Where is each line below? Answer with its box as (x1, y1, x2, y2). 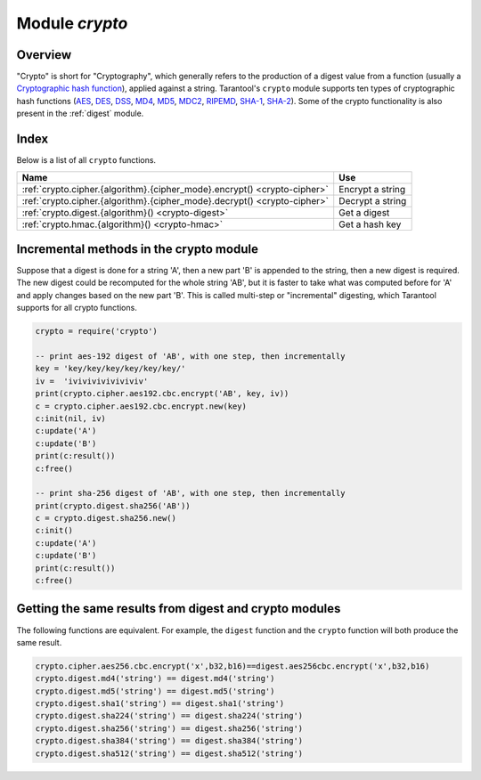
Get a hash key (338, 218, 402, 231)
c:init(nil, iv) (35, 413, 107, 423)
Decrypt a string (338, 194, 407, 207)
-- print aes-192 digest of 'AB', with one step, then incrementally (35, 351, 346, 361)
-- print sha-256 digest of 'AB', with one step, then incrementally (35, 488, 346, 499)
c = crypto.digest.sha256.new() (35, 513, 177, 524)
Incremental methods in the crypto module (16, 241, 258, 256)
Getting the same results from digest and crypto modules (16, 601, 341, 616)
